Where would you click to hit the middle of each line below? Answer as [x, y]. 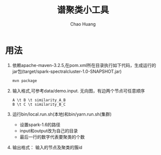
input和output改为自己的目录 [49, 130]
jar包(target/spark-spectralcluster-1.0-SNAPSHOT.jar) [67, 71]
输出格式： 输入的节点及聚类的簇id [47, 147]
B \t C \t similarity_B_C [39, 104]
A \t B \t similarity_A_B [39, 100]
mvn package [24, 81]
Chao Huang [83, 24]
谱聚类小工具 [83, 10]
